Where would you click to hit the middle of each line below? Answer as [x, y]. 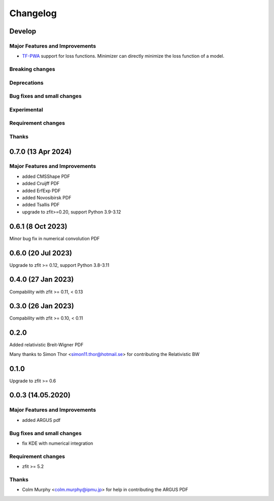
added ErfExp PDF [41, 191]
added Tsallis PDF [41, 205]
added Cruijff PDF [41, 184]
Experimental [26, 110]
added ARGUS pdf [41, 420]
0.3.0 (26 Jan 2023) [42, 306]
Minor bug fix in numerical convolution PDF [55, 238]
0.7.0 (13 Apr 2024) [41, 151]
